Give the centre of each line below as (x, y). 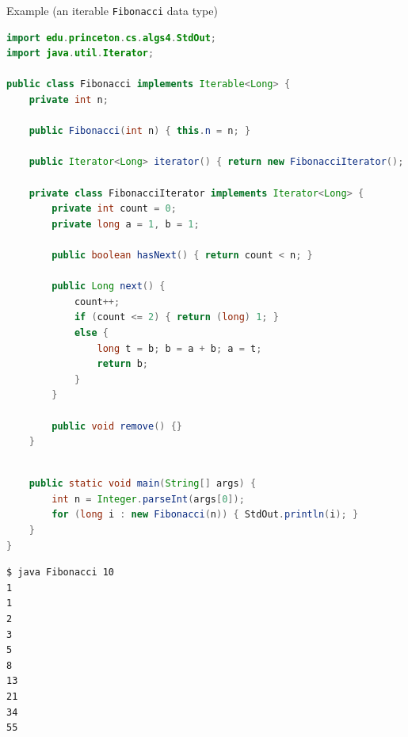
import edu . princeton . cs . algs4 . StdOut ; (111, 38)
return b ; (122, 364)
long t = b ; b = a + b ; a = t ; (179, 348)
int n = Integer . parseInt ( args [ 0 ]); (148, 499)
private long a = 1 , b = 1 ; (126, 224)
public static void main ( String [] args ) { (143, 484)
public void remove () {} (117, 426)
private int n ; (69, 100)
